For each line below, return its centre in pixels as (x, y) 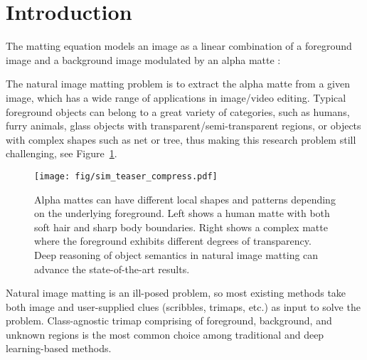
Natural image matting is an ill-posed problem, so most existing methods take (176, 293)
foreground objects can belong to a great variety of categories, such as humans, (178, 111)
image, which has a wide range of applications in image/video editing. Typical (176, 97)
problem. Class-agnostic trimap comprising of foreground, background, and (169, 321)
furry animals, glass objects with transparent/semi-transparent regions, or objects (183, 126)
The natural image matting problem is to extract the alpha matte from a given (178, 84)
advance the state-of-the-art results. (112, 269)
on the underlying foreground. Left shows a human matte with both (182, 213)
